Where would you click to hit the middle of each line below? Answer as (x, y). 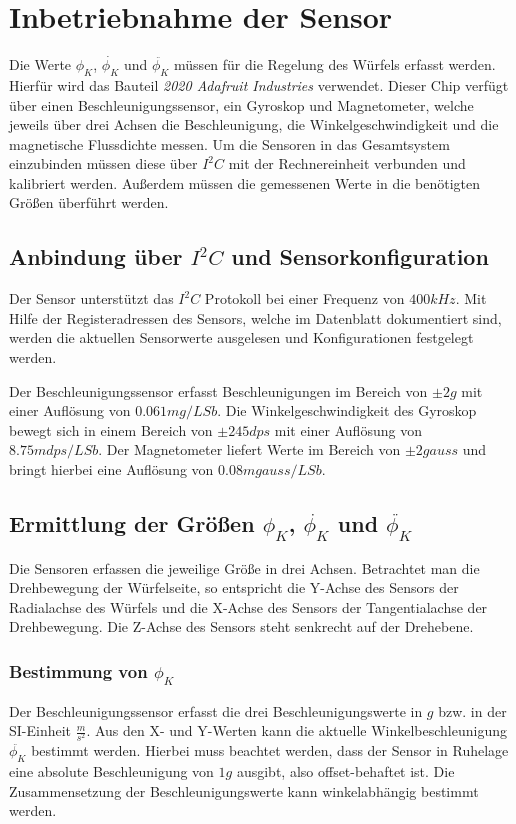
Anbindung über (96, 256)
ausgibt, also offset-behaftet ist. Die (345, 771)
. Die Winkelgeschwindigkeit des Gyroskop (347, 410)
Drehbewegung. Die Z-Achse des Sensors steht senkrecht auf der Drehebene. (241, 626)
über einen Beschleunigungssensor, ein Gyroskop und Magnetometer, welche (241, 104)
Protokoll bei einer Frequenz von (304, 298)
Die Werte (40, 64)
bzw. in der (472, 710)
